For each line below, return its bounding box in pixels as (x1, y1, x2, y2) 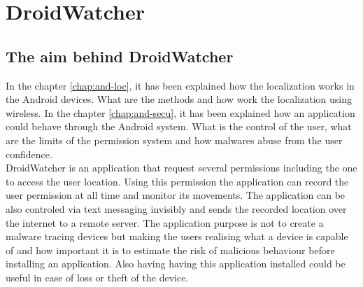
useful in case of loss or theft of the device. (6, 269, 189, 284)
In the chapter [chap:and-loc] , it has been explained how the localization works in (6, 78, 355, 92)
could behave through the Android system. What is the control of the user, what (6, 119, 352, 134)
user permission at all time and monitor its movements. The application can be (6, 188, 346, 202)
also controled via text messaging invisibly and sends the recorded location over (6, 201, 347, 216)
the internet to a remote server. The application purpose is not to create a (6, 215, 324, 230)
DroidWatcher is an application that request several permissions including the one (6, 160, 357, 175)
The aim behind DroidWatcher (6, 45, 234, 66)
